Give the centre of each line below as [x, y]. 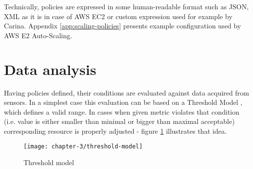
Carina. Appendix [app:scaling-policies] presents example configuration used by [123, 26]
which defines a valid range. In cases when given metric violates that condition [122, 111]
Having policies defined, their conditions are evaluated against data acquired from [126, 92]
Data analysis [50, 69]
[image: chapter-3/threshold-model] [83, 147]
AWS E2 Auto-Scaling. [38, 35]
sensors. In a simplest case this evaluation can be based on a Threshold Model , [123, 102]
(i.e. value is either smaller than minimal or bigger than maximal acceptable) [119, 121]
